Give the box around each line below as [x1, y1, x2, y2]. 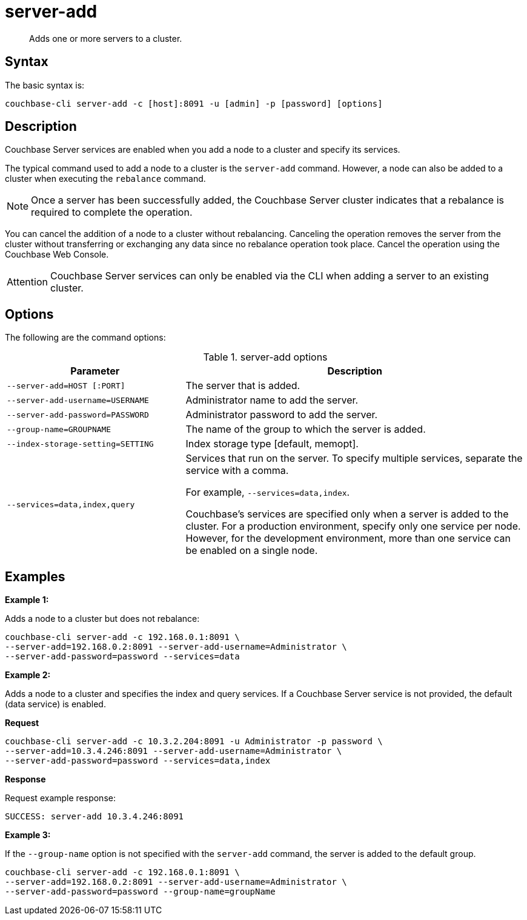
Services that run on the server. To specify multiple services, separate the [185, 452, 523, 465]
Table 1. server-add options [203, 351, 328, 364]
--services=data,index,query [7, 499, 135, 509]
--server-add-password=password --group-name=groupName [5, 887, 276, 897]
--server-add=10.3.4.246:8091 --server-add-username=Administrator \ [5, 746, 342, 756]
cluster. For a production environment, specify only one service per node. [185, 520, 521, 533]
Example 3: [5, 830, 51, 841]
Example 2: [5, 670, 51, 681]
